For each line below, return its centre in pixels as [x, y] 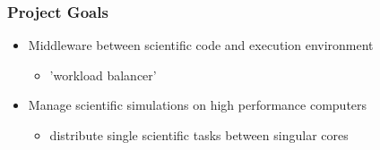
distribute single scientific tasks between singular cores [199, 135]
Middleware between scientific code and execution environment [201, 45]
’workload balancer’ [103, 75]
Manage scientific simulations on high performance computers [198, 105]
